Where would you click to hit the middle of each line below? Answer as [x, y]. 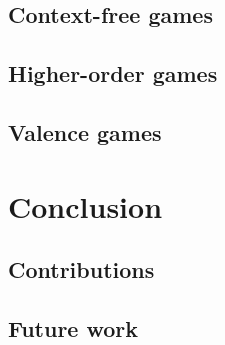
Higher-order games [113, 73]
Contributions [81, 269]
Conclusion [85, 205]
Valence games [85, 131]
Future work [73, 327]
